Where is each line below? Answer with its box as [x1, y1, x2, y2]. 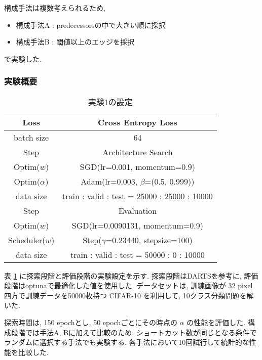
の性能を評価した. [186, 317, 246, 327]
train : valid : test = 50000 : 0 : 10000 [70, 248, 205, 260]
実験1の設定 [88, 96, 133, 108]
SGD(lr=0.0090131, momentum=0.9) [71, 219, 203, 231]
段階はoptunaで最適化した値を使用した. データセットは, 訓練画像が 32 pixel [4, 280, 253, 291]
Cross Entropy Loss [97, 116, 177, 128]
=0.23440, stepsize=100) [105, 234, 193, 246]
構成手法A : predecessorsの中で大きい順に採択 [16, 19, 166, 30]
